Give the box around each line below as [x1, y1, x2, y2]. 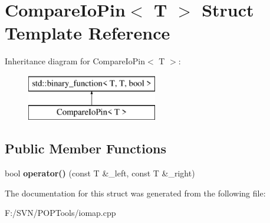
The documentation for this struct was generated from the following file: [5, 186, 266, 199]
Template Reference [5, 21, 170, 45]
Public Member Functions [5, 139, 166, 158]
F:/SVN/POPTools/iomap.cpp [5, 206, 116, 219]
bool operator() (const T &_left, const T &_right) [5, 167, 195, 179]
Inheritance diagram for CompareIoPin [5, 55, 145, 67]
